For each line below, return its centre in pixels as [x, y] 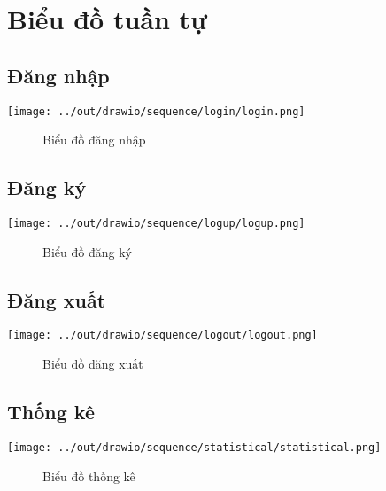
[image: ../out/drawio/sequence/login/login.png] [156, 111]
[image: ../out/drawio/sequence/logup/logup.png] [156, 224]
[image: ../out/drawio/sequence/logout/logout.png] [162, 335]
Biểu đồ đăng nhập [94, 140]
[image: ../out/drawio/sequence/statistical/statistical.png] [194, 447]
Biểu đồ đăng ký [87, 251]
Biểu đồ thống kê [89, 475]
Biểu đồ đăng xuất [93, 364]
